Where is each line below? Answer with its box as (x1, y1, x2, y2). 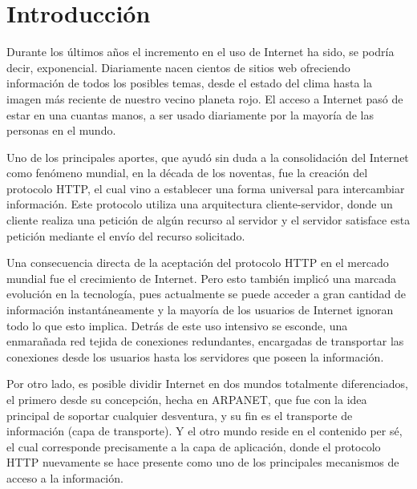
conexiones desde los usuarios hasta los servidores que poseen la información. (6, 348, 384, 365)
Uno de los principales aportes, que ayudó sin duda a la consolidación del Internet (6, 148, 409, 165)
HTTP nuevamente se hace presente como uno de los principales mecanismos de (6, 454, 399, 471)
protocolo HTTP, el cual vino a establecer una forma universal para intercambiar (6, 180, 405, 196)
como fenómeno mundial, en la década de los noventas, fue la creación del (6, 164, 368, 181)
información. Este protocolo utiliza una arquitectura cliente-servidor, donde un (6, 196, 393, 212)
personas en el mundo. (6, 122, 116, 139)
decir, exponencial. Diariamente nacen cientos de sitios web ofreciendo (6, 59, 350, 75)
